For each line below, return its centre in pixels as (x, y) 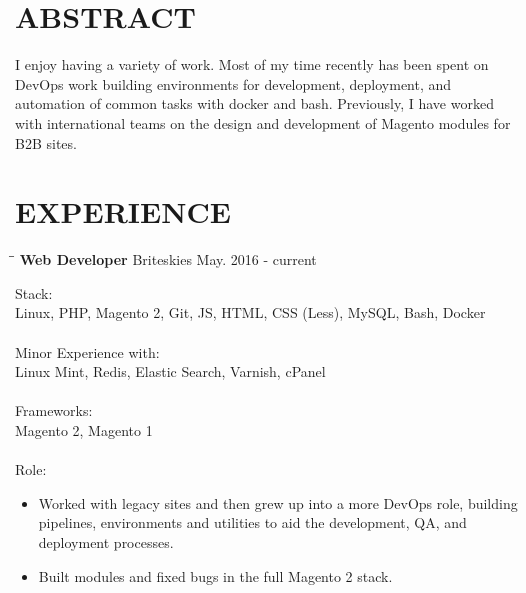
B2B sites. (46, 142)
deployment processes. (106, 541)
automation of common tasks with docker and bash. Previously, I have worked (254, 103)
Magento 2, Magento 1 (84, 429)
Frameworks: (54, 410)
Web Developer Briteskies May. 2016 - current (168, 259)
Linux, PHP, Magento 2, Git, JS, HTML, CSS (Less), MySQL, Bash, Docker (250, 312)
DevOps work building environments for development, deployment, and (233, 83)
